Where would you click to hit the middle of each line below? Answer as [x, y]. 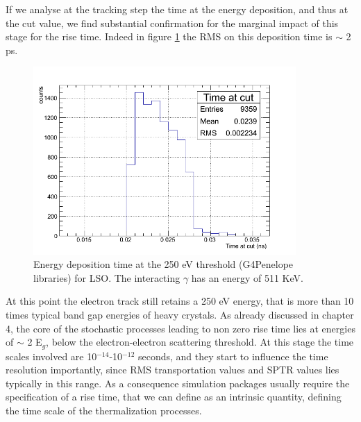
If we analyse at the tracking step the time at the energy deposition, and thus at [177, 9]
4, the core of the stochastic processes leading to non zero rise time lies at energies [180, 328]
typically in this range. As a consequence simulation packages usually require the [178, 383]
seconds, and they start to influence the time [233, 356]
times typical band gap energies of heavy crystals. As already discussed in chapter [180, 315]
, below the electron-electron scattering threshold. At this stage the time [200, 342]
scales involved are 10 [51, 356]
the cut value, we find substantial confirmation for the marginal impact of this [172, 23]
